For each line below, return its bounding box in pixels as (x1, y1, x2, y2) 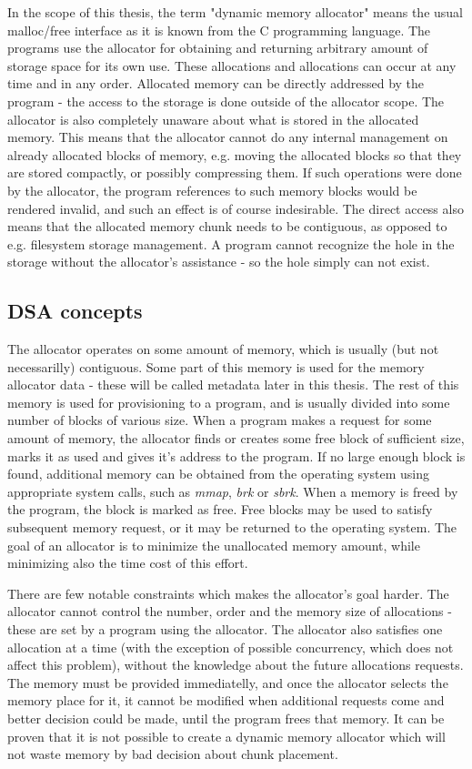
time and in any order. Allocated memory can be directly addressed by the (7, 74, 425, 93)
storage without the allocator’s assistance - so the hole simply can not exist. (7, 252, 430, 271)
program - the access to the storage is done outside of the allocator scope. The (7, 91, 445, 110)
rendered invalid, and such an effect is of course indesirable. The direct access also (7, 198, 464, 218)
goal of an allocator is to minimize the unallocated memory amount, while (7, 535, 420, 554)
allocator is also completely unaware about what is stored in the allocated (7, 109, 419, 128)
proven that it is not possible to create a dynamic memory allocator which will (7, 726, 446, 745)
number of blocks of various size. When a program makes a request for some (7, 410, 432, 430)
